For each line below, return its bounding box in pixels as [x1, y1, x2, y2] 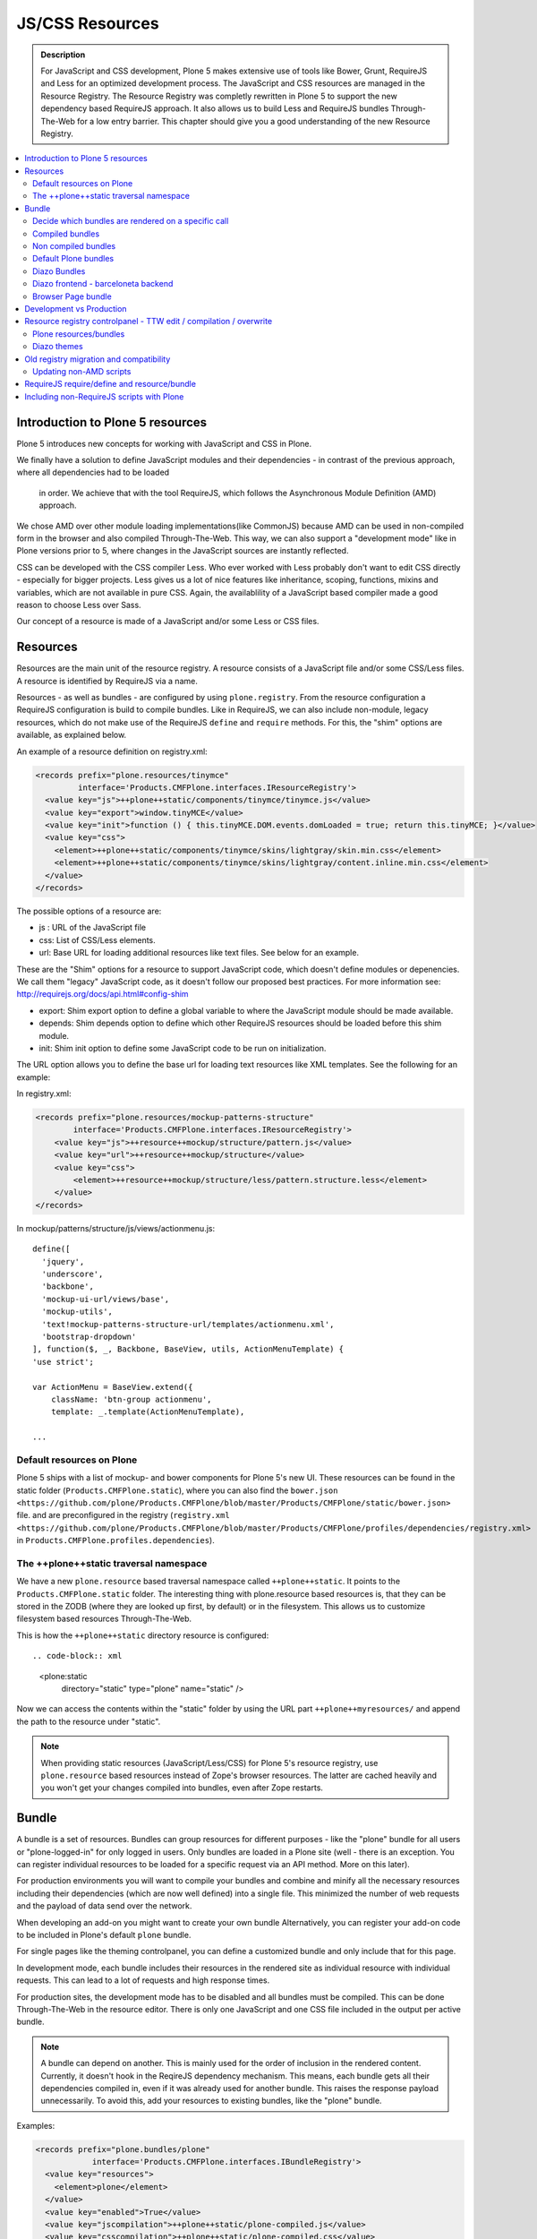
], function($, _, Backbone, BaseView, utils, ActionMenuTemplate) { [32, 1344, 345, 1354]
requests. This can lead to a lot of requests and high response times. [16, 1975, 270, 1986]
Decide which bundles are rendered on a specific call [32, 216, 229, 227]
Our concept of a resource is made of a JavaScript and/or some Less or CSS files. [16, 616, 320, 627]
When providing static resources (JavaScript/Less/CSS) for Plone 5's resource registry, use [40, 1757, 379, 1768]
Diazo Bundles [32, 265, 86, 277]
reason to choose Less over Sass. [16, 599, 142, 610]
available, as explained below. [16, 730, 127, 741]
